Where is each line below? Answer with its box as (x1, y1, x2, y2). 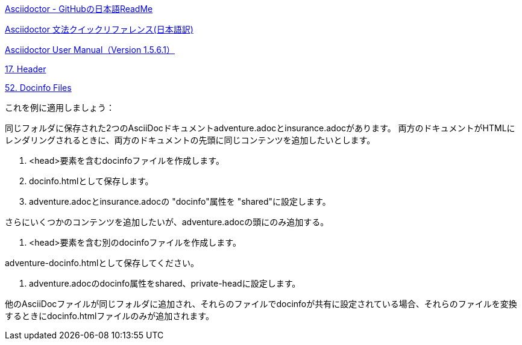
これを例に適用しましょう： (5, 102, 115, 113)
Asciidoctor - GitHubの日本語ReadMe (5, 4, 153, 14)
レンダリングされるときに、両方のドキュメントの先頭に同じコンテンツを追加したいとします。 (5, 135, 376, 145)
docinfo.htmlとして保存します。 (29, 176, 154, 186)
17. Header (5, 64, 46, 74)
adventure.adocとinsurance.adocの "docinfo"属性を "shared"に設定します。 (29, 196, 331, 207)
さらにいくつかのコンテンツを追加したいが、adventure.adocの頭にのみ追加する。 (5, 217, 329, 227)
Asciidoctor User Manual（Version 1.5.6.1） (5, 45, 175, 55)
